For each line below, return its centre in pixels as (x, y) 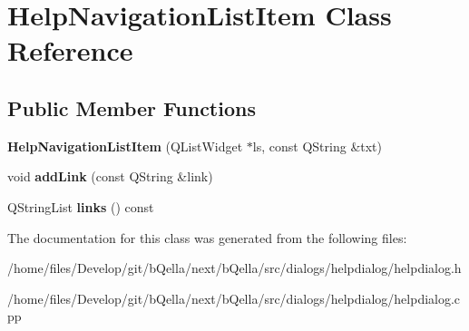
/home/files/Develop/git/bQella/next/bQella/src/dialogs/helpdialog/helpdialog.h (234, 268)
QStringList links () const (81, 206)
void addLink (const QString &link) (110, 176)
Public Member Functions (132, 107)
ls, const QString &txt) (318, 146)
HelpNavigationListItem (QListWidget (125, 146)
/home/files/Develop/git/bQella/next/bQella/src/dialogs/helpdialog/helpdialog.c (234, 298)
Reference (70, 50)
